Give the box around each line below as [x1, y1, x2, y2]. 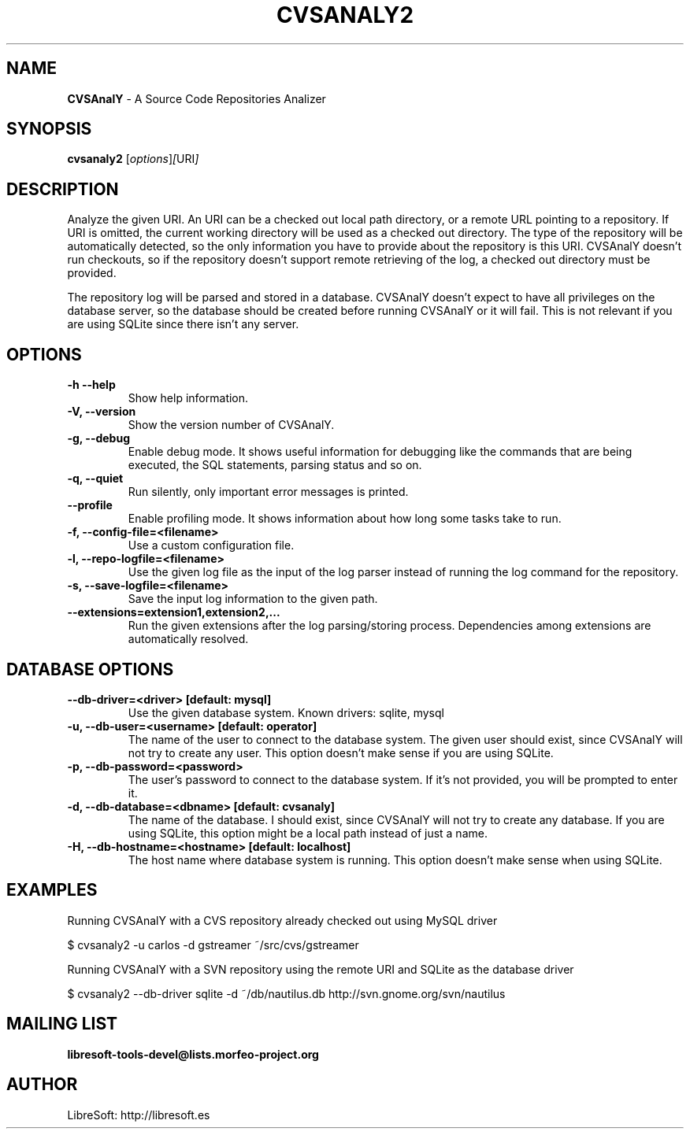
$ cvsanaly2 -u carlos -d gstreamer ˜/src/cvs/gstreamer [67, 937, 359, 952]
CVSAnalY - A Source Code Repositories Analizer [67, 91, 326, 105]
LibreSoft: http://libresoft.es [67, 1107, 210, 1122]
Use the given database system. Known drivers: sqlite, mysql [128, 705, 444, 719]
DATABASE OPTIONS [6, 659, 174, 679]
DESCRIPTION [6, 179, 119, 199]
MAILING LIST [6, 1014, 118, 1034]
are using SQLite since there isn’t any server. [67, 317, 299, 331]
